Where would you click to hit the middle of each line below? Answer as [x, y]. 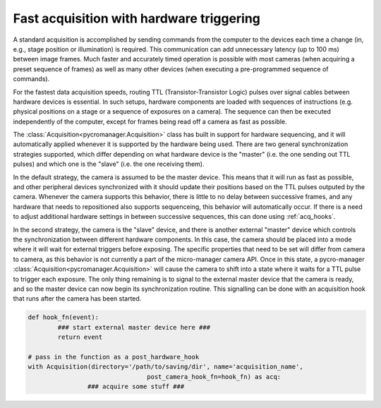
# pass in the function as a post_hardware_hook [114, 357]
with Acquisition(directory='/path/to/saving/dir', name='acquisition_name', [165, 367]
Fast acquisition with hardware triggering [137, 18]
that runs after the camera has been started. [77, 299]
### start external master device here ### [134, 327]
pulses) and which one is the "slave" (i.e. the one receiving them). [109, 164]
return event [80, 337]
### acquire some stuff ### [136, 387]
